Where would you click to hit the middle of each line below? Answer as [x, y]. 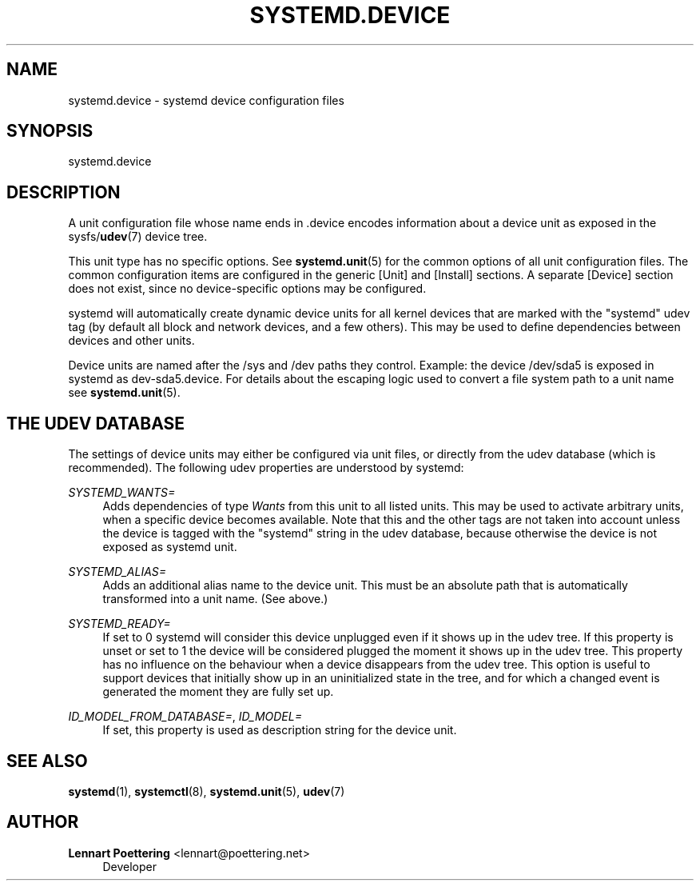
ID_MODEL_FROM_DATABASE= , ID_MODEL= [185, 717]
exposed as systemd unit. [170, 547]
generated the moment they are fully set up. [218, 692]
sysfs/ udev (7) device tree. [138, 237]
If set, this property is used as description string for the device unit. [280, 730]
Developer [129, 866]
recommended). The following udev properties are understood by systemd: [266, 468]
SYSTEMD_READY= [119, 624]
